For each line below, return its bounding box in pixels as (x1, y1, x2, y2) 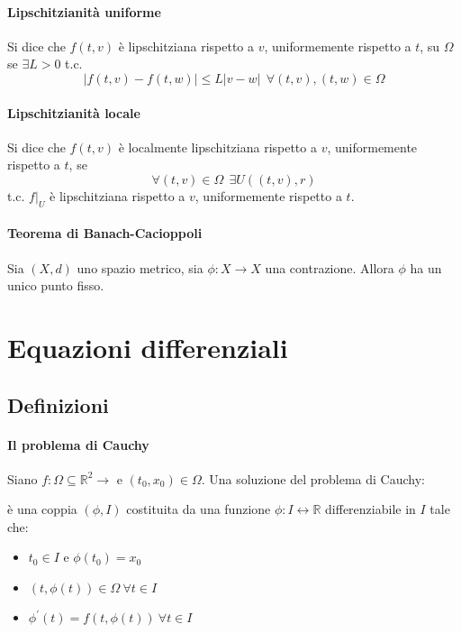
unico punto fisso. (7, 276, 104, 295)
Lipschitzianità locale (7, 103, 140, 122)
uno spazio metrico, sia (77, 258, 203, 277)
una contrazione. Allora (265, 258, 394, 277)
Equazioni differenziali (7, 328, 288, 365)
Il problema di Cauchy (7, 435, 149, 454)
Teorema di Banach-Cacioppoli (7, 224, 203, 243)
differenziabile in (325, 500, 416, 518)
